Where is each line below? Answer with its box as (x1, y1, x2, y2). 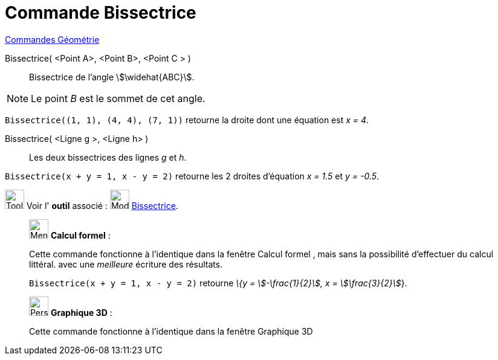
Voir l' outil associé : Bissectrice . (26, 200, 178, 211)
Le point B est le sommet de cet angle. (31, 92, 205, 104)
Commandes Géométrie (5, 34, 100, 45)
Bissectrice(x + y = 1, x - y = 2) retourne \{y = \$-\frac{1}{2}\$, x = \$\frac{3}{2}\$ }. (29, 277, 407, 288)
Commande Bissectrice (5, 2, 196, 23)
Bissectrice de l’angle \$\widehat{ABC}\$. (29, 71, 195, 82)
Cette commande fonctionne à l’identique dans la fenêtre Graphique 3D (29, 326, 313, 336)
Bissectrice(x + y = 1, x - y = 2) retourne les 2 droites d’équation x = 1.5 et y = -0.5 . (5, 170, 380, 181)
